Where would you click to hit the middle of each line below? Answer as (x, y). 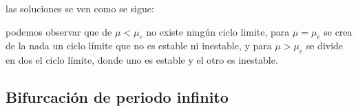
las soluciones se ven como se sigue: (80, 8)
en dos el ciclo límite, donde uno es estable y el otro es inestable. (142, 60)
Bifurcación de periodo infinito (117, 97)
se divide (325, 46)
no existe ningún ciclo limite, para (218, 31)
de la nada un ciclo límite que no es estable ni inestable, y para (139, 46)
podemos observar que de (59, 31)
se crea (338, 31)
